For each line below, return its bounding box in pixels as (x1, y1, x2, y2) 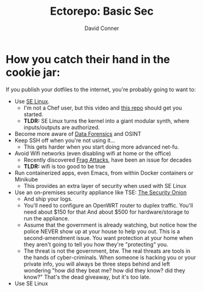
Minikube (14, 176, 38, 183)
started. (23, 110, 44, 118)
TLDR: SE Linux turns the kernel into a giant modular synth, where (23, 117, 190, 124)
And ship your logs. (23, 195, 73, 203)
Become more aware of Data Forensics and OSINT (14, 130, 141, 137)
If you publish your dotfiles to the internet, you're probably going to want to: (5, 86, 196, 93)
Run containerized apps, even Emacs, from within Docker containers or (14, 169, 194, 176)
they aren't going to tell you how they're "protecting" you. (23, 241, 169, 248)
